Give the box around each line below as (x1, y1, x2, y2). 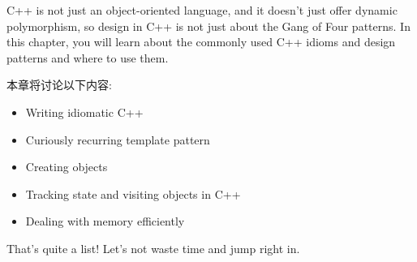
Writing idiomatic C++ (25, 103, 144, 120)
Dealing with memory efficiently (25, 213, 185, 230)
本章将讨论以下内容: (6, 76, 112, 93)
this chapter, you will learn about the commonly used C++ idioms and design (6, 33, 396, 50)
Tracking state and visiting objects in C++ (25, 185, 241, 202)
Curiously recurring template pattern (25, 131, 210, 148)
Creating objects (25, 158, 108, 175)
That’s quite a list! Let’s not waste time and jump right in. (6, 239, 300, 256)
